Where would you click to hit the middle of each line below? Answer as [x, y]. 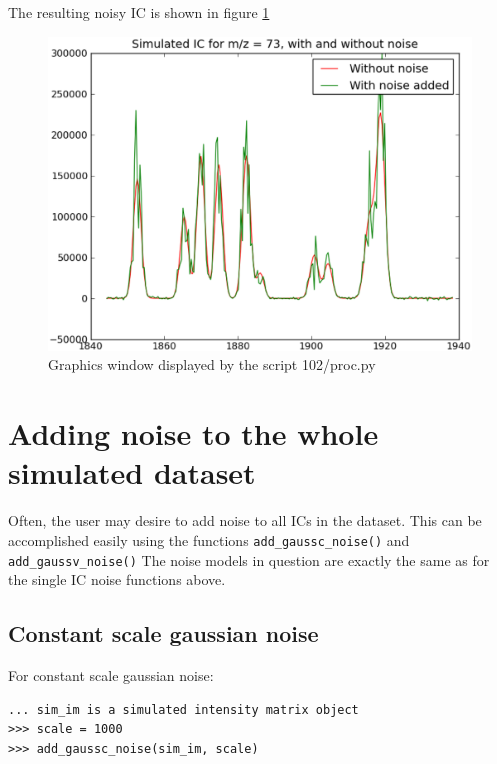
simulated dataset [132, 472]
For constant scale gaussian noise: [111, 675]
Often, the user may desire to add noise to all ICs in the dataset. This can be [245, 520]
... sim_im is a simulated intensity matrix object [183, 709]
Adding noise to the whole [193, 433]
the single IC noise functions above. [117, 579]
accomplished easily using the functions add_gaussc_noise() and [209, 539]
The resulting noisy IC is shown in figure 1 [139, 12]
